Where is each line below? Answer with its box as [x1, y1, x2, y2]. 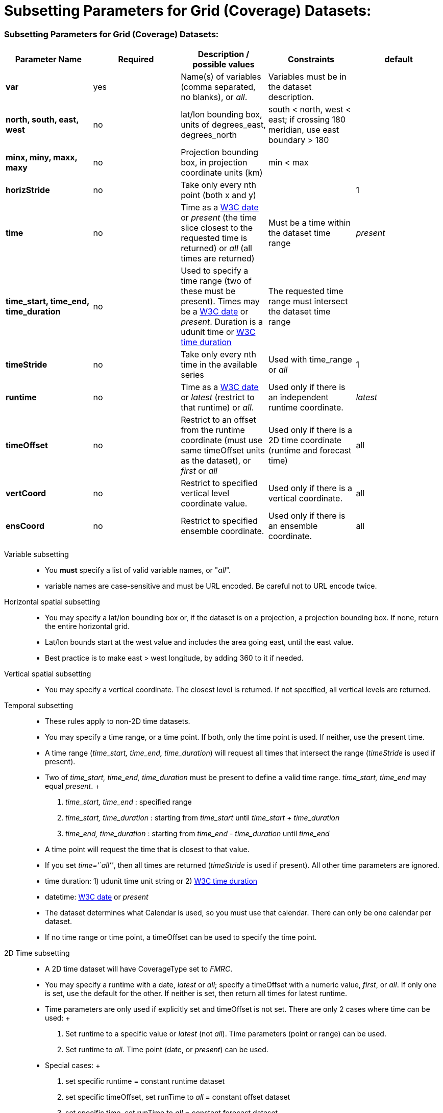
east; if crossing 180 [268, 114, 346, 125]
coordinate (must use [181, 435, 263, 446]
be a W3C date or [181, 306, 249, 317]
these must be [181, 286, 236, 297]
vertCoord [6, 488, 46, 499]
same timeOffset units [181, 445, 265, 456]
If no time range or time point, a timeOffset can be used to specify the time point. [45, 933, 317, 942]
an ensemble [268, 521, 318, 531]
